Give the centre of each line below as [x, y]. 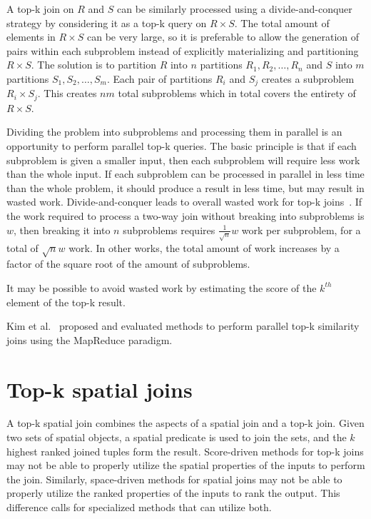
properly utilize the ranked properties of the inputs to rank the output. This [173, 493]
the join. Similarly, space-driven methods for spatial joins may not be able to [174, 479]
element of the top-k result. [66, 302]
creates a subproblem [308, 78]
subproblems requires [169, 230]
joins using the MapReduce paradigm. [90, 339]
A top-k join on [40, 9]
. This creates [67, 93]
